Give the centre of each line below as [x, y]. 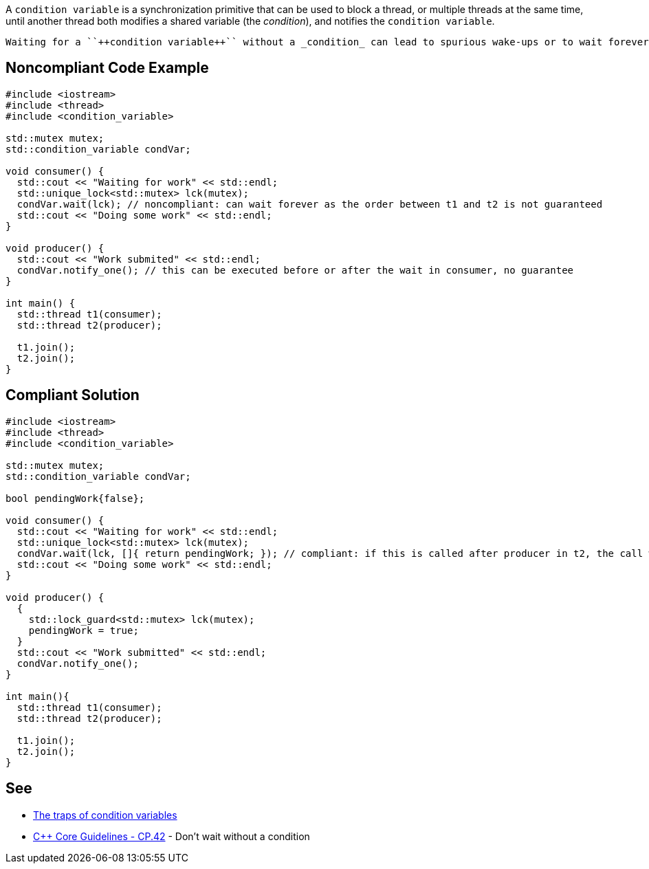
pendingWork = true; [84, 630]
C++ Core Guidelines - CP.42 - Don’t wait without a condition [172, 836]
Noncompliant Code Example [107, 68]
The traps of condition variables [105, 815]
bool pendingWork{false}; [75, 498]
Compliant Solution [73, 395]
